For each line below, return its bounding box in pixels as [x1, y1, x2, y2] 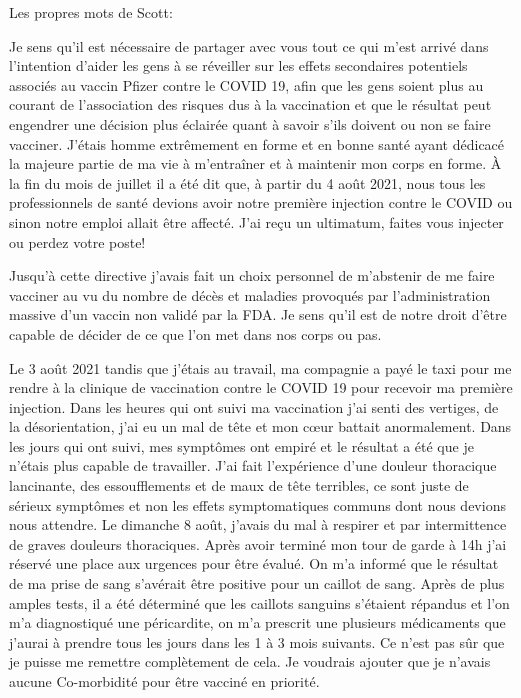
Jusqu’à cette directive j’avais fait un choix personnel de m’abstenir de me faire [9, 265, 495, 286]
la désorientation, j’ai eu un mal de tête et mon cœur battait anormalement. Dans [9, 416, 512, 437]
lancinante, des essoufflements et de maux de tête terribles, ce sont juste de [9, 475, 469, 496]
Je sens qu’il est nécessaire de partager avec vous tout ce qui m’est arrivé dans [9, 35, 489, 56]
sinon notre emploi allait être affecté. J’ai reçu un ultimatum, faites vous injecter [9, 211, 504, 232]
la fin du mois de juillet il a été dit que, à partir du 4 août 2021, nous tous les [9, 172, 486, 193]
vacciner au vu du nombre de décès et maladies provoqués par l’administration [9, 284, 491, 305]
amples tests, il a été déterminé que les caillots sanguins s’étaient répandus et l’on [9, 592, 510, 613]
